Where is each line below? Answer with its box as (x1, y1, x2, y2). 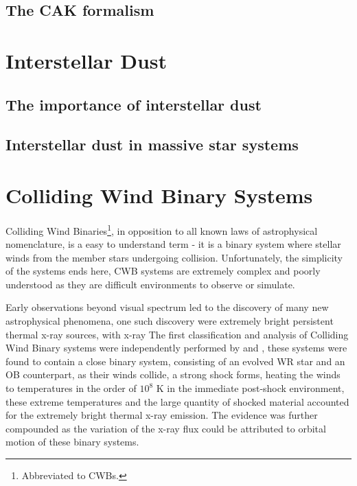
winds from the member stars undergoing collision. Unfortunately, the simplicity (5, 250, 343, 264)
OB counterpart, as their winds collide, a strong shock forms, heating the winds (5, 367, 341, 382)
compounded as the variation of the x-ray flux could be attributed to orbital (5, 421, 326, 435)
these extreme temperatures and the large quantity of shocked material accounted (5, 394, 349, 408)
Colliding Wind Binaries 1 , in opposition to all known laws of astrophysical (5, 221, 318, 238)
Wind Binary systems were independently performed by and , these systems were (5, 340, 347, 355)
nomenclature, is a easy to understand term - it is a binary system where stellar (5, 237, 341, 251)
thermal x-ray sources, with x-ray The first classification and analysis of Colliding (5, 327, 349, 341)
